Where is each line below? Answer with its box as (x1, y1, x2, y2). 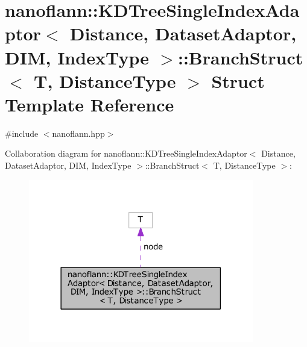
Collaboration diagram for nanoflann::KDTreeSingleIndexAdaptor (5, 147, 247, 160)
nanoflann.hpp (52, 127, 105, 139)
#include (5, 127, 39, 139)
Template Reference (5, 92, 174, 116)
